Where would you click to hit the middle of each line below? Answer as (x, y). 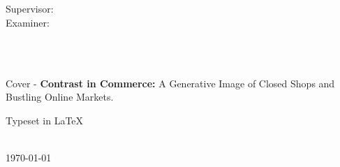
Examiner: (28, 22)
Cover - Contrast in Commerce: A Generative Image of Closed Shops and (170, 83)
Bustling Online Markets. (60, 97)
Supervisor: (30, 9)
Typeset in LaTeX (45, 120)
